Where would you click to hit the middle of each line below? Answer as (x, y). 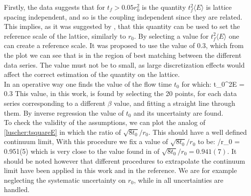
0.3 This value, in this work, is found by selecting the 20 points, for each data (120, 93)
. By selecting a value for (171, 36)
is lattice (219, 7)
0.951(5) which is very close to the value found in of (82, 151)
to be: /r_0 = (219, 141)
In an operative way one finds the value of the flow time (88, 84)
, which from (225, 45)
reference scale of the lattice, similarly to (65, 36)
